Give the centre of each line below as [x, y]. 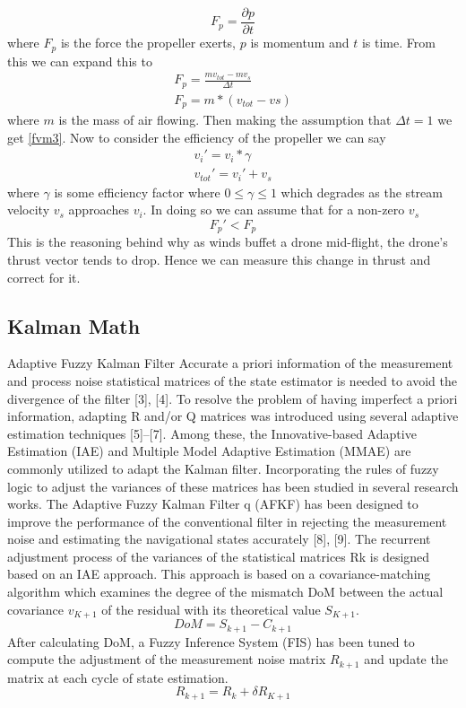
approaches [99, 210]
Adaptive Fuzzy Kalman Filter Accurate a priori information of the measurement [230, 363]
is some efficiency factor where [137, 192]
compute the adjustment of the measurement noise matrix [167, 659]
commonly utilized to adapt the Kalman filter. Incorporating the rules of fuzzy [223, 468]
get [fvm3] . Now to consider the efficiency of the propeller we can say [197, 137]
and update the [406, 659]
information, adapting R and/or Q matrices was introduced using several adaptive [233, 416]
